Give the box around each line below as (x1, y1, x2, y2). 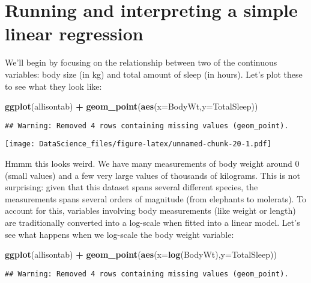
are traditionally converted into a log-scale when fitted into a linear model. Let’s (5, 216, 300, 228)
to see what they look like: (5, 79, 102, 92)
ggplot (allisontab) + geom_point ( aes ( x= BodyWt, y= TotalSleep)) (5, 100, 258, 113)
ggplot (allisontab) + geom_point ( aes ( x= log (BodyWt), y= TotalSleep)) (5, 248, 277, 261)
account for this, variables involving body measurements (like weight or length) (5, 204, 296, 217)
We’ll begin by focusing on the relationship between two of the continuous (5, 56, 277, 69)
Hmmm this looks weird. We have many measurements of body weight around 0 (5, 157, 300, 169)
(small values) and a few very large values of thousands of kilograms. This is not (5, 169, 300, 181)
